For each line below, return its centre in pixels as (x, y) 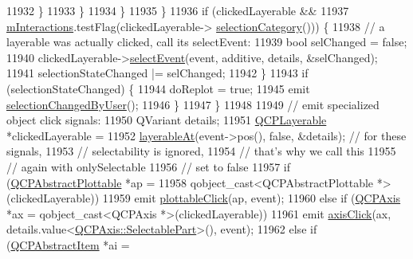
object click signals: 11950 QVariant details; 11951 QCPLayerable (167, 120)
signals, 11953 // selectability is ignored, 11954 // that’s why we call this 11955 (201, 151)
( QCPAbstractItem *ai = (68, 244)
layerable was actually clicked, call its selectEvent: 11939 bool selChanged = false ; (207, 42)
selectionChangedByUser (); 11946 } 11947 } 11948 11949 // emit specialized (193, 104)
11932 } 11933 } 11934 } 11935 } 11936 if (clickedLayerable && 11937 (178, 10)
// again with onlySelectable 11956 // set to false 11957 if (148, 166)
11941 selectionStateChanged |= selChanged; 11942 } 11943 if (157, 73)
